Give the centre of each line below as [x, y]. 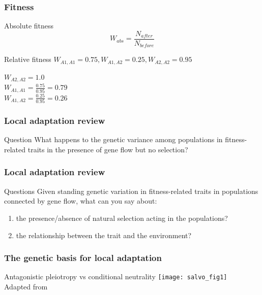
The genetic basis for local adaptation [83, 258]
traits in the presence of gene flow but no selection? [108, 149]
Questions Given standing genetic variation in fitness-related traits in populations [131, 191]
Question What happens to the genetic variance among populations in [113, 139]
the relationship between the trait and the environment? [104, 235]
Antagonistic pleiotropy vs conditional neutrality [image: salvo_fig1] [116, 276]
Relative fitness [28, 59]
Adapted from [26, 287]
